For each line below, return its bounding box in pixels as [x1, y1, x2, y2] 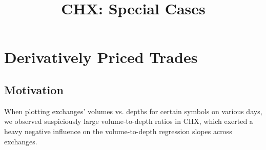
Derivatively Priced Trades [4, 47, 198, 68]
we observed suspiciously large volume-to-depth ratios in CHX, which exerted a [4, 116, 253, 126]
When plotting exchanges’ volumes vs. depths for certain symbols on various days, [4, 105, 262, 116]
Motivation [4, 81, 64, 97]
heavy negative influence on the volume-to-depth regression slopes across [4, 125, 232, 136]
